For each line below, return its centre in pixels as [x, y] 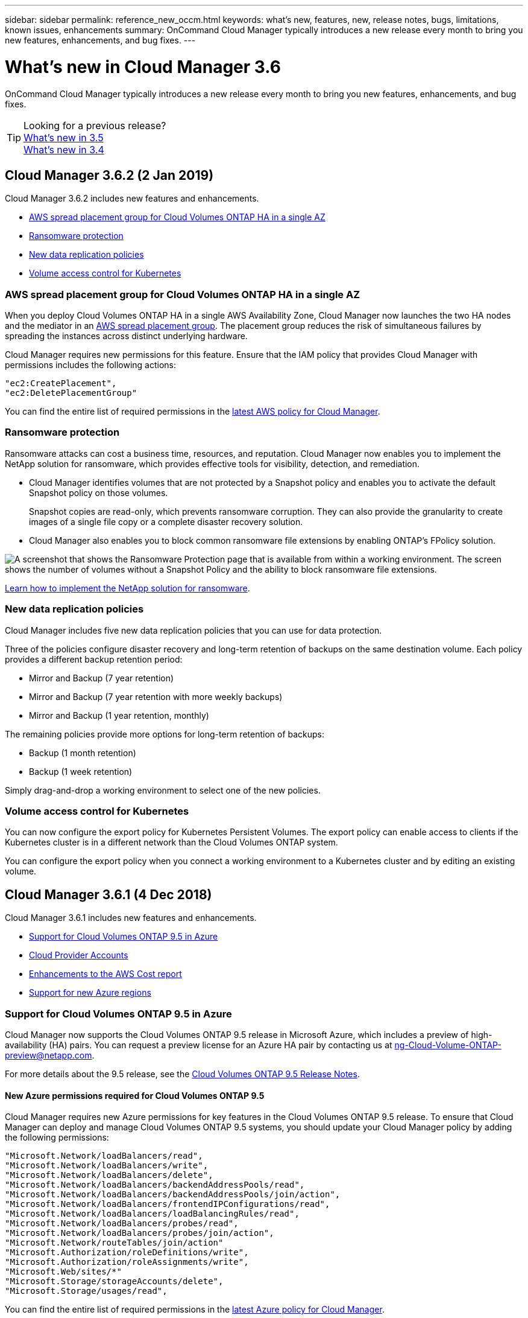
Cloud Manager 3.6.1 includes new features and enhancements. [131, 918]
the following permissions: [57, 1138]
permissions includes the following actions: [91, 365]
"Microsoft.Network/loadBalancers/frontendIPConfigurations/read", [168, 1204]
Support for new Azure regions [90, 993]
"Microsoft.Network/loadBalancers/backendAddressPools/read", [155, 1185]
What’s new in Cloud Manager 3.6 [143, 67]
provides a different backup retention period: [94, 659]
